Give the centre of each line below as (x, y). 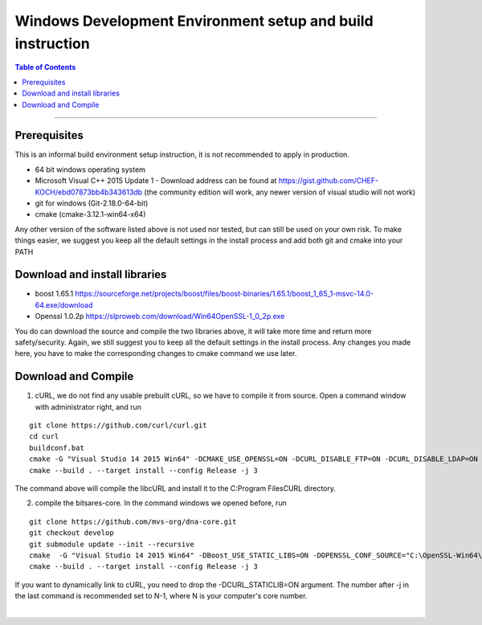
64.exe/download (64, 304)
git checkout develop (71, 533)
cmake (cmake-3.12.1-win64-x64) (90, 214)
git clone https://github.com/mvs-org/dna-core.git (133, 521)
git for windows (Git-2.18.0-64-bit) (92, 203)
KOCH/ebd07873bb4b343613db (89, 192)
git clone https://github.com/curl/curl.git (118, 425)
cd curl (44, 437)
